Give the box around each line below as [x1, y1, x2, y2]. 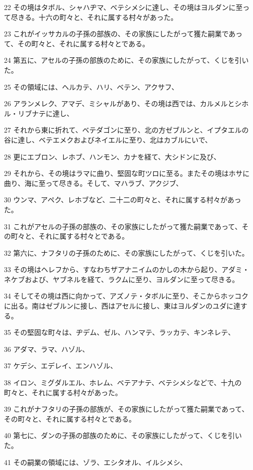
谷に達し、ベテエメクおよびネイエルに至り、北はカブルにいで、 [4, 134, 212, 145]
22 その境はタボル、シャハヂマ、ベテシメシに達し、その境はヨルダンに [4, 2, 236, 12]
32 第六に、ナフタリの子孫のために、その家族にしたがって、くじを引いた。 [4, 247, 249, 258]
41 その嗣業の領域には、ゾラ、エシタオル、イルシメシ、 [4, 457, 187, 467]
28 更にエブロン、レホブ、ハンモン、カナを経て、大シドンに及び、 [4, 151, 221, 161]
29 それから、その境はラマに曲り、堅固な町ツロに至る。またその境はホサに [4, 168, 250, 178]
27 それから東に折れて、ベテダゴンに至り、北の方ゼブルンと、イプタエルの [4, 125, 249, 135]
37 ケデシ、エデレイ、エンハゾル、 [4, 360, 117, 371]
